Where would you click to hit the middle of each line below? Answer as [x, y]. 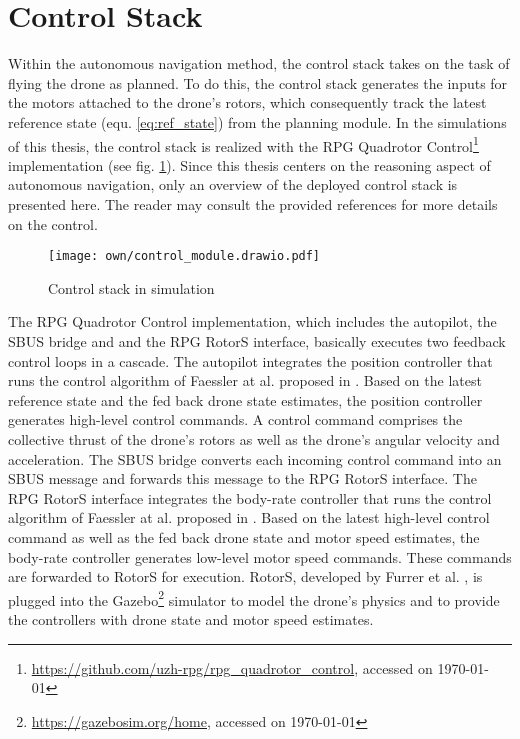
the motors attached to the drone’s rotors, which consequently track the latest [247, 102]
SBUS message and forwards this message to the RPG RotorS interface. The [242, 478]
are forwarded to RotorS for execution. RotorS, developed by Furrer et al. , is [245, 576]
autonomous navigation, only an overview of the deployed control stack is [233, 184]
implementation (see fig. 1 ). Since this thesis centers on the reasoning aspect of [249, 164]
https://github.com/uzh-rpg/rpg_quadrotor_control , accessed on [232, 667]
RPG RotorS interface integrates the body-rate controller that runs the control [250, 497]
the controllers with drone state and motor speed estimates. [191, 618]
